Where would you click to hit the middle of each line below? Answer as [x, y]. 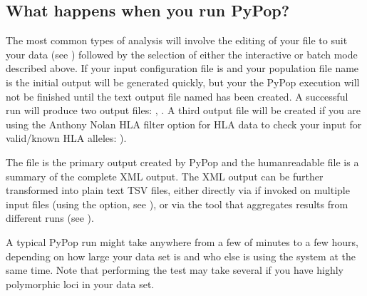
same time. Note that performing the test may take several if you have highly [175, 270]
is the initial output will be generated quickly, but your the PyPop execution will [183, 82]
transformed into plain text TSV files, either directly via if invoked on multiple [178, 190]
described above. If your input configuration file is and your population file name [182, 68]
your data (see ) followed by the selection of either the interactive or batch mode [182, 54]
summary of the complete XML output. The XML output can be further [165, 176]
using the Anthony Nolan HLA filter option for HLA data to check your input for [184, 124]
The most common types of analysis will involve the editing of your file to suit [177, 40]
